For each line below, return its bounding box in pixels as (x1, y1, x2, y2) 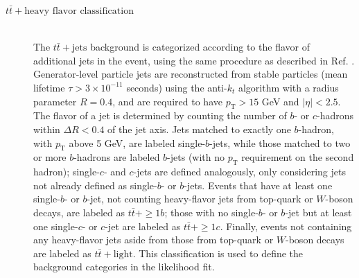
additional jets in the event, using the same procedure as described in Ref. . (33, 53, 355, 67)
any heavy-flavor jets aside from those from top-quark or (33, 232, 274, 247)
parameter (33, 94, 77, 108)
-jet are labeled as (105, 218, 181, 233)
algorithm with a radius (238, 80, 339, 94)
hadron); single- (33, 164, 100, 179)
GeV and (261, 94, 299, 108)
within (33, 121, 60, 136)
